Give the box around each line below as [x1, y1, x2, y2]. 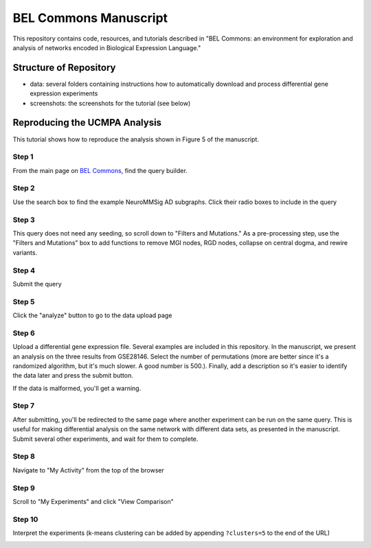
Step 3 [12, 215, 36, 225]
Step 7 [12, 401, 34, 411]
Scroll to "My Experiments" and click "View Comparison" [12, 497, 175, 505]
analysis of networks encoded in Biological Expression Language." [12, 43, 201, 52]
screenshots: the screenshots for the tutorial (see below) [30, 99, 191, 107]
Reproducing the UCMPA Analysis [12, 117, 161, 128]
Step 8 [12, 452, 36, 461]
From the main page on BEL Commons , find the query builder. [12, 166, 188, 174]
